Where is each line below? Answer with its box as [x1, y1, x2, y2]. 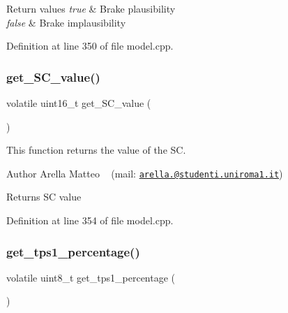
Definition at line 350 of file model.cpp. [6, 38, 174, 53]
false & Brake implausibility [6, 15, 126, 29]
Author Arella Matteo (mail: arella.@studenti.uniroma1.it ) [6, 166, 283, 180]
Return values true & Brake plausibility [6, 1, 176, 15]
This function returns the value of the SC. [6, 143, 186, 157]
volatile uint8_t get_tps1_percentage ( [6, 270, 176, 284]
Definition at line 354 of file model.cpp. [6, 213, 174, 228]
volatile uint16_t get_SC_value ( [6, 96, 151, 110]
